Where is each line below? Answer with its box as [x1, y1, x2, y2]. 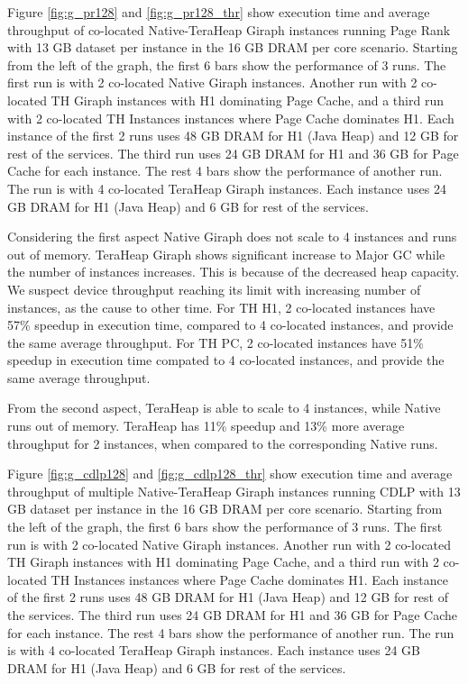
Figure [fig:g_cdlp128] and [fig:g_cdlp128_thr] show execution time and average [7, 464, 453, 483]
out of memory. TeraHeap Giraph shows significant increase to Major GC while [7, 244, 445, 263]
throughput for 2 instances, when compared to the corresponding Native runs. [7, 433, 438, 452]
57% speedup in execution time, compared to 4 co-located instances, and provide [7, 315, 454, 334]
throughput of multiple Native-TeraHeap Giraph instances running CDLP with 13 [7, 481, 461, 500]
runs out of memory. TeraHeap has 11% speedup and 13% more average [7, 416, 405, 435]
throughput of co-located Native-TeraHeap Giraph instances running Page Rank [7, 20, 451, 39]
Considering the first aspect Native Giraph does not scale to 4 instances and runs [7, 227, 457, 246]
